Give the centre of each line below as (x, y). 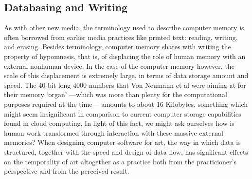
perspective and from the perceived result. (67, 171)
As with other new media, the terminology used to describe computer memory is (124, 28)
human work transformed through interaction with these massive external (114, 132)
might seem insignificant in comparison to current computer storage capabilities (123, 113)
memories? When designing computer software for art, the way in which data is (122, 142)
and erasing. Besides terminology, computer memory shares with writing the (117, 47)
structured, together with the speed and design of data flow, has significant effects (126, 151)
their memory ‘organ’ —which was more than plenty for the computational (116, 94)
